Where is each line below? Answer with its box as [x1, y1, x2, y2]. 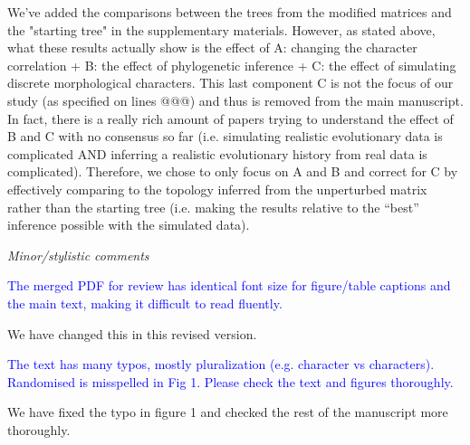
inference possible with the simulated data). [7, 215, 250, 234]
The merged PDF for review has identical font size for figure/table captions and [7, 276, 451, 295]
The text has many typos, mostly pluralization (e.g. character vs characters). [7, 355, 435, 374]
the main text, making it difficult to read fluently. [7, 293, 283, 312]
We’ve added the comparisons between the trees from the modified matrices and [7, 3, 452, 21]
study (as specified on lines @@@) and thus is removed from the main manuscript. [7, 90, 464, 109]
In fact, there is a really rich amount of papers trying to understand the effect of [7, 109, 454, 128]
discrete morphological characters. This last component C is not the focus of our [7, 73, 454, 92]
